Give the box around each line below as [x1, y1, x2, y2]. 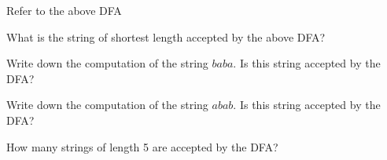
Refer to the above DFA [6, 2, 122, 18]
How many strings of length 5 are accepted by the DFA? [6, 138, 278, 155]
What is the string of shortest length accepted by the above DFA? [6, 28, 326, 45]
